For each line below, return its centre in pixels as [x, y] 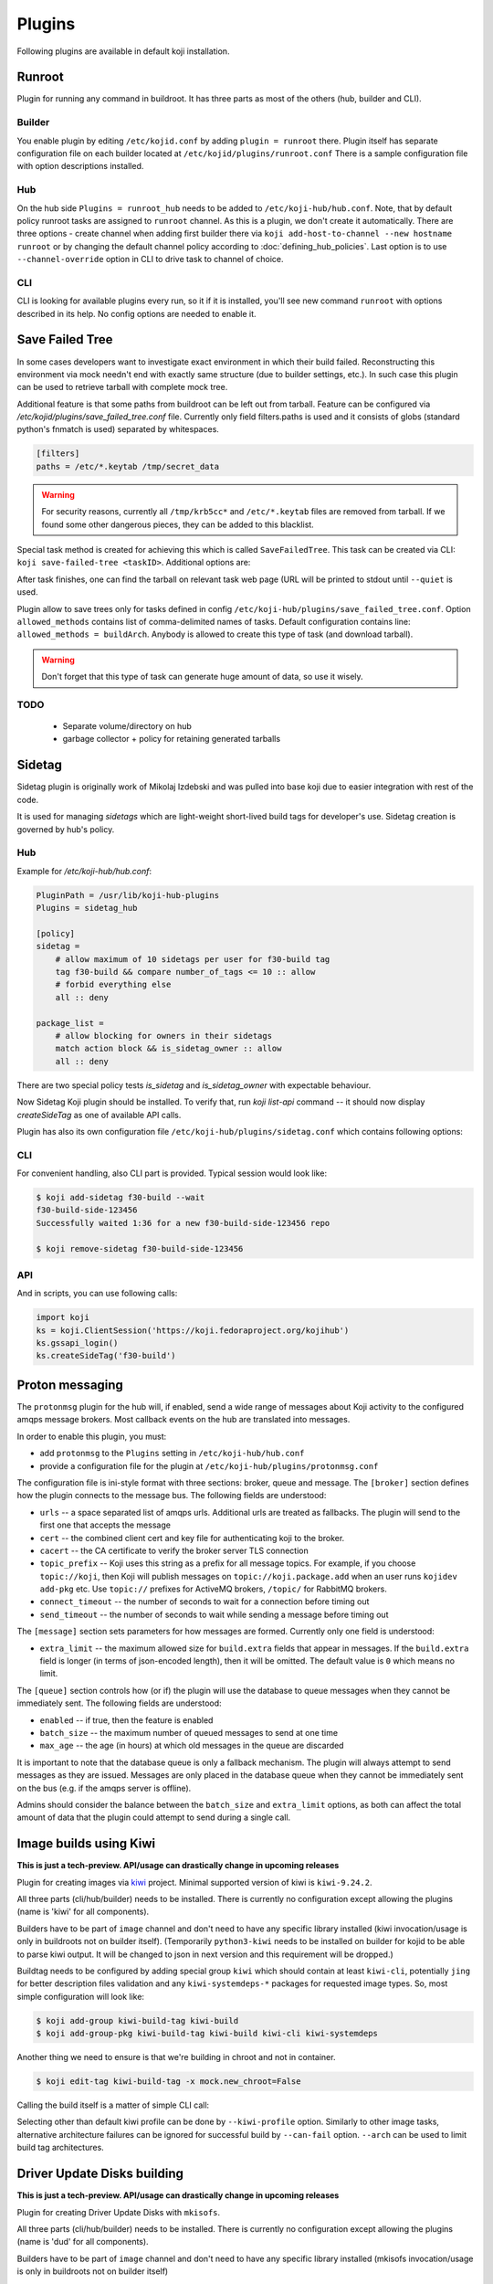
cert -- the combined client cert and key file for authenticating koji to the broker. [192, 1538]
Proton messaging [70, 1385]
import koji [63, 1317]
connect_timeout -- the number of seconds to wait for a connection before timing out [205, 1602]
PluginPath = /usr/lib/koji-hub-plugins [127, 895]
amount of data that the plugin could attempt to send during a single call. [154, 1817]
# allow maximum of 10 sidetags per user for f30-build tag [193, 959]
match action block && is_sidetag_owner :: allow [168, 1049]
